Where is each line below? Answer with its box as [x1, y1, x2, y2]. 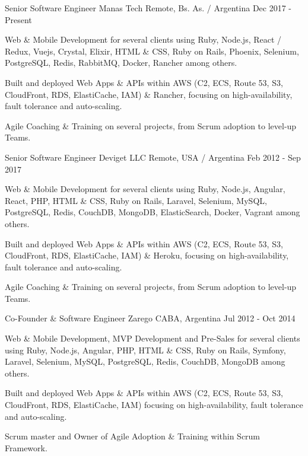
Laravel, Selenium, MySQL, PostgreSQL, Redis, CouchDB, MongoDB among [5, 355, 285, 368]
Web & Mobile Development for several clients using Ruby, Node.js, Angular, [5, 183, 285, 195]
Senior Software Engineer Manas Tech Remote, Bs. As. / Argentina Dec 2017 [5, 2, 286, 14]
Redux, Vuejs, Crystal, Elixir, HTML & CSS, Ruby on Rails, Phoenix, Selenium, [5, 44, 299, 57]
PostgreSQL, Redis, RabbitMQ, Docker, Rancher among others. [5, 56, 237, 69]
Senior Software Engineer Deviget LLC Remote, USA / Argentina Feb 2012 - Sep [5, 151, 301, 163]
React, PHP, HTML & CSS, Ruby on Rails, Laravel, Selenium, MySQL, [5, 194, 267, 206]
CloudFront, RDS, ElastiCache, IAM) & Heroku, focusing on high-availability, [5, 249, 289, 262]
